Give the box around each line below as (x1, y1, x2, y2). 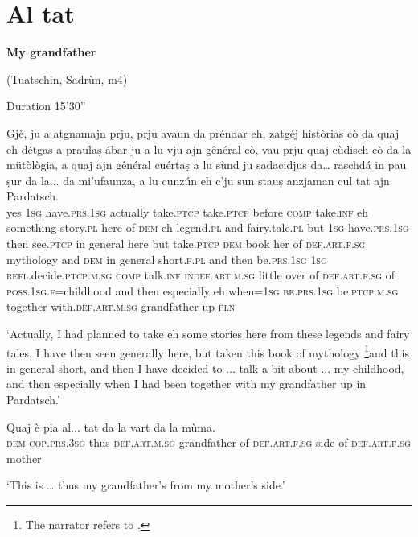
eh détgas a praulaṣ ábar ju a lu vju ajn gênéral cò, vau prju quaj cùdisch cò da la (6, 140, 412, 157)
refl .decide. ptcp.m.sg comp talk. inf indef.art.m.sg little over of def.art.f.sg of (6, 266, 395, 283)
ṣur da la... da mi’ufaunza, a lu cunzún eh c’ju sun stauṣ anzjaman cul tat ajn (6, 171, 390, 188)
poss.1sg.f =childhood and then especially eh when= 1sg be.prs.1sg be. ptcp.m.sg (6, 282, 399, 299)
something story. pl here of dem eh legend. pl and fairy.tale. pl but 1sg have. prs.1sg (6, 219, 409, 236)
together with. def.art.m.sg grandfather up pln (6, 298, 236, 315)
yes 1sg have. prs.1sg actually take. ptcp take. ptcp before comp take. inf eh (6, 203, 369, 220)
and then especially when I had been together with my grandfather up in (6, 375, 367, 392)
